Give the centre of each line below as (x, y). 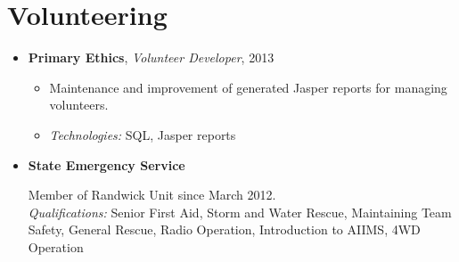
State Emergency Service (107, 164)
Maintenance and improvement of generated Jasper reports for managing (248, 87)
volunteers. (79, 105)
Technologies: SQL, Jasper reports (143, 134)
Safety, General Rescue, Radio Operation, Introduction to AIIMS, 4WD (224, 229)
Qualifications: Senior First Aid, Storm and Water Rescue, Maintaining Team (240, 212)
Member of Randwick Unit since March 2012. (152, 195)
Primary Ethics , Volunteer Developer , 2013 (151, 57)
